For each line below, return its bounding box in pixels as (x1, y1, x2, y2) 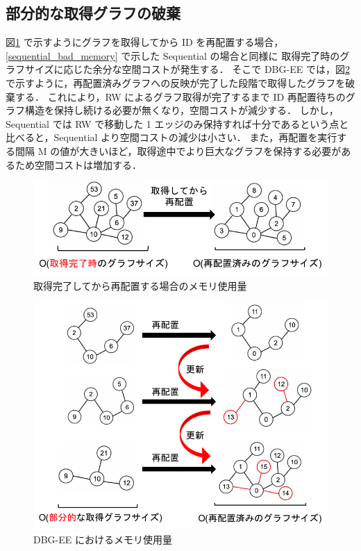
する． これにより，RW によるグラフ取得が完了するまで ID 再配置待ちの (15, 89, 346, 104)
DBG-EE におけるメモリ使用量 (33, 532, 172, 546)
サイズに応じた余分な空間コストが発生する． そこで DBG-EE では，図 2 (24, 62, 350, 76)
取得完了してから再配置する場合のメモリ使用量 (33, 278, 247, 293)
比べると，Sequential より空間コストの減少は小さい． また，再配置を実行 (6, 130, 337, 145)
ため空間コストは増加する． (15, 157, 142, 172)
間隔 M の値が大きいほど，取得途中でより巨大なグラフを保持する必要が (15, 143, 342, 158)
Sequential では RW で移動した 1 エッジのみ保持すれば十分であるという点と (6, 116, 349, 131)
